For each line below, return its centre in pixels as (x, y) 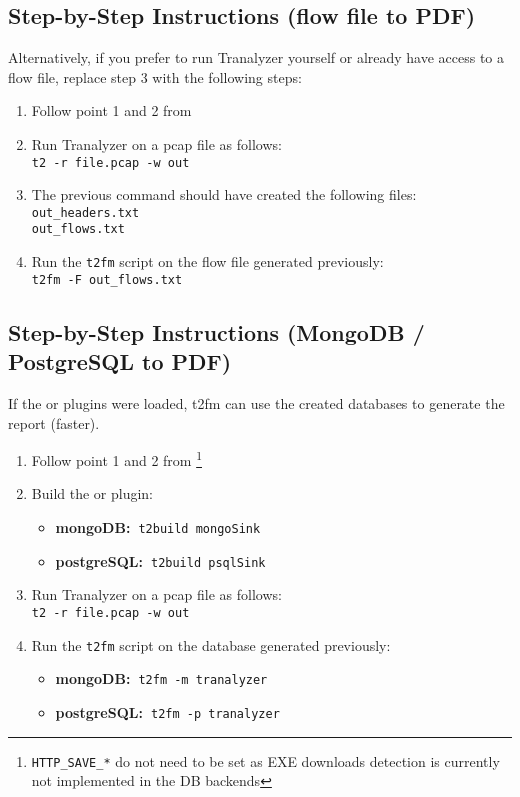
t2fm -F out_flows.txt (107, 279)
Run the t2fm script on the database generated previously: (211, 644)
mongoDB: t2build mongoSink (158, 527)
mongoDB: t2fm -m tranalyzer (161, 678)
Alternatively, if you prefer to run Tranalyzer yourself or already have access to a (256, 57)
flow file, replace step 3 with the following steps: (155, 76)
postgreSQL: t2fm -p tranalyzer (167, 711)
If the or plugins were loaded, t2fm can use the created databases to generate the (256, 403)
